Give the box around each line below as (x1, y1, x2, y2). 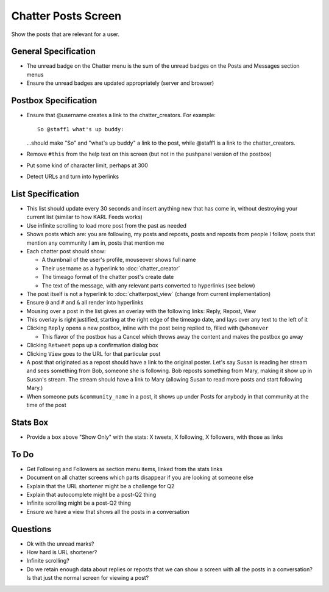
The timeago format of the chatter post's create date (41, 273, 174, 281)
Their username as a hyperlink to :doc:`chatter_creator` (41, 264, 180, 272)
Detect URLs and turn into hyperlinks (26, 173, 119, 180)
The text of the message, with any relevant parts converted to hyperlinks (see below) (41, 281, 255, 289)
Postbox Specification (11, 95, 97, 106)
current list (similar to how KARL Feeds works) (26, 214, 143, 221)
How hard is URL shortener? (26, 549, 97, 556)
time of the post (26, 401, 66, 408)
